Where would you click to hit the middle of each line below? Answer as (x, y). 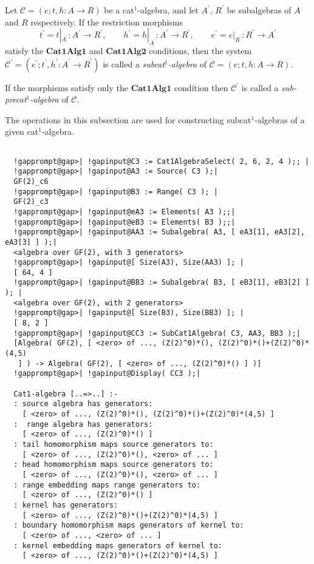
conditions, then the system (200, 50)
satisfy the (24, 50)
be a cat (119, 10)
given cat (22, 131)
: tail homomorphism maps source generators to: (114, 444)
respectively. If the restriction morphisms (107, 22)
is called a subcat (134, 63)
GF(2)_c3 (31, 202)
